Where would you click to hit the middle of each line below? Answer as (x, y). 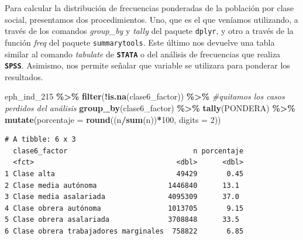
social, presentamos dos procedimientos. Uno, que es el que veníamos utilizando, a (151, 19)
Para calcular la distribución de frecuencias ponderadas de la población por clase (149, 8)
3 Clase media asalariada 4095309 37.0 (122, 197)
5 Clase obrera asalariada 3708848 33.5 (122, 220)
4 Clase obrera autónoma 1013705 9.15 (124, 208)
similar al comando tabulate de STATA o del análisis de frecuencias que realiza (143, 54)
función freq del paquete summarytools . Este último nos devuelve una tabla (140, 42)
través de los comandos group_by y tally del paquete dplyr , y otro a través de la (149, 31)
